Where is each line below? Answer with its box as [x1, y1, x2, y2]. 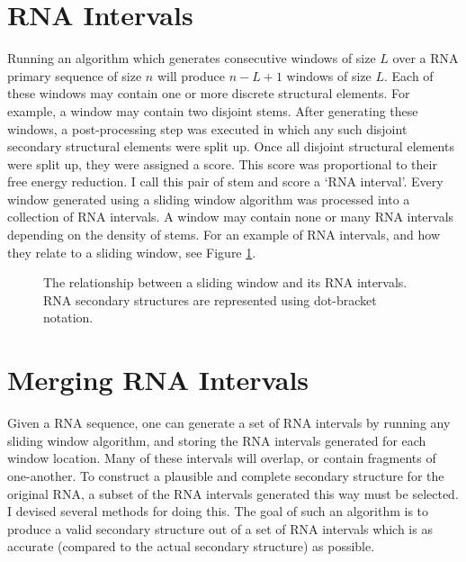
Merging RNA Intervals [7, 361, 309, 398]
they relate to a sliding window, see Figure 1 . [7, 242, 256, 261]
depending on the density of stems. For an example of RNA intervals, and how [7, 225, 441, 244]
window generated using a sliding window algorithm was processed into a [7, 189, 410, 208]
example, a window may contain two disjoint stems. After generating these [7, 101, 418, 120]
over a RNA [392, 49, 459, 68]
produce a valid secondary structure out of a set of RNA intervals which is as [7, 519, 433, 538]
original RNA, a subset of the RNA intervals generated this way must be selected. [7, 484, 459, 503]
